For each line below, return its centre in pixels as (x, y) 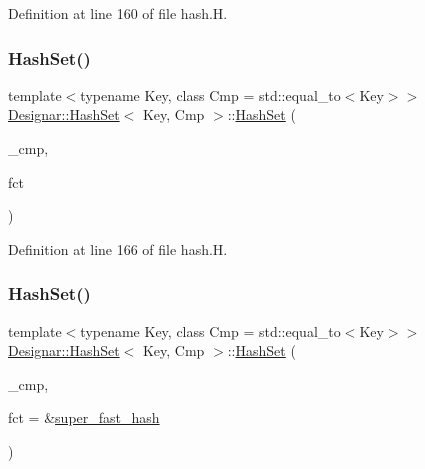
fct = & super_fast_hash (84, 417)
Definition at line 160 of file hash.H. (118, 13)
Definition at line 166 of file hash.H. (118, 248)
